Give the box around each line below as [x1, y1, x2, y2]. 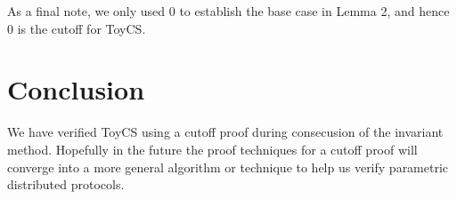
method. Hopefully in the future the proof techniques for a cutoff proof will [7, 139, 418, 158]
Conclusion [7, 71, 145, 107]
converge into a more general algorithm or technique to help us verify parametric [7, 157, 449, 176]
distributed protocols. [7, 175, 125, 194]
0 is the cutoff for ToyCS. [7, 19, 146, 37]
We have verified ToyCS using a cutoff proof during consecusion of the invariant [7, 123, 444, 141]
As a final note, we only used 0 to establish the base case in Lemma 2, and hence [7, 2, 450, 20]
